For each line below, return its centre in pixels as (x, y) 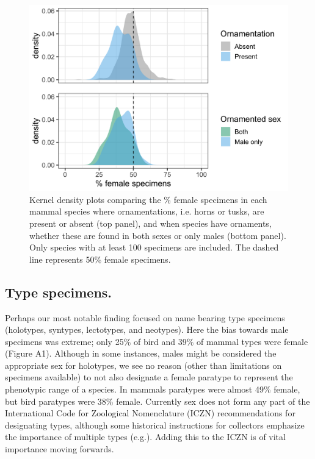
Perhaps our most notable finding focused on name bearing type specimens (145, 317)
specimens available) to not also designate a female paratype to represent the (149, 377)
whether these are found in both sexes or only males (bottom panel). (158, 235)
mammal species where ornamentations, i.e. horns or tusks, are (147, 211)
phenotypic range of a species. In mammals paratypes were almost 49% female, (153, 389)
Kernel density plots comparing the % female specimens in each (148, 199)
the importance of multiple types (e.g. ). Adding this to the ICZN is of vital (145, 437)
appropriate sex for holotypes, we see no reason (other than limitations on (143, 365)
